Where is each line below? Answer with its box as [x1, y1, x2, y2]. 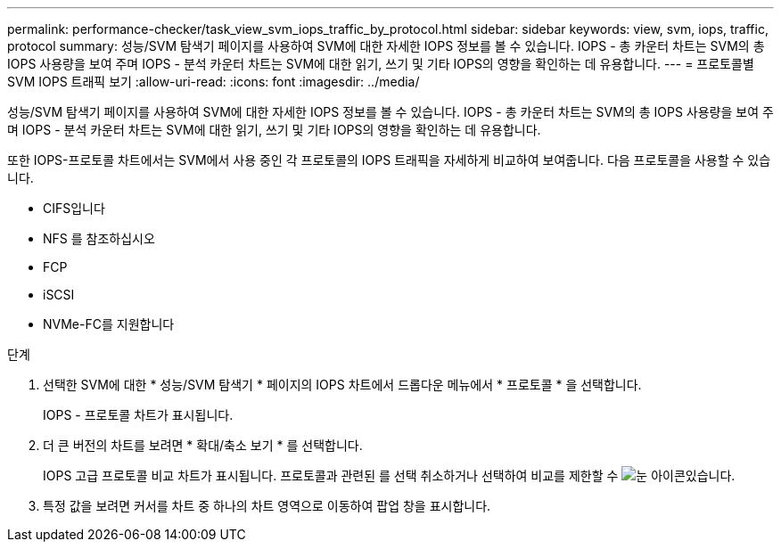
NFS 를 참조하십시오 [43, 231, 155, 246]
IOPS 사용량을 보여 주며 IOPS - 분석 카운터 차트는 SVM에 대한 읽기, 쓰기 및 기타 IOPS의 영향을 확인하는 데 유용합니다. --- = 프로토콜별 [7, 56, 754, 71]
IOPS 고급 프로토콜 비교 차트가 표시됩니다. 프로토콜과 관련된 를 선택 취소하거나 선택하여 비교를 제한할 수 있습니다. [43, 468, 736, 483]
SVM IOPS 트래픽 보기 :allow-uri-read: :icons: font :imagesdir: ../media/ [7, 74, 420, 89]
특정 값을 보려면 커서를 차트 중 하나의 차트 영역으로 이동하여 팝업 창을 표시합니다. [43, 498, 491, 513]
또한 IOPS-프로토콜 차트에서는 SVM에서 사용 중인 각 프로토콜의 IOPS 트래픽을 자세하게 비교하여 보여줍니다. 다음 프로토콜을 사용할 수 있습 [7, 152, 771, 168]
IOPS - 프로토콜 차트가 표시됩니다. [43, 407, 234, 422]
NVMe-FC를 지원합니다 [43, 316, 175, 332]
